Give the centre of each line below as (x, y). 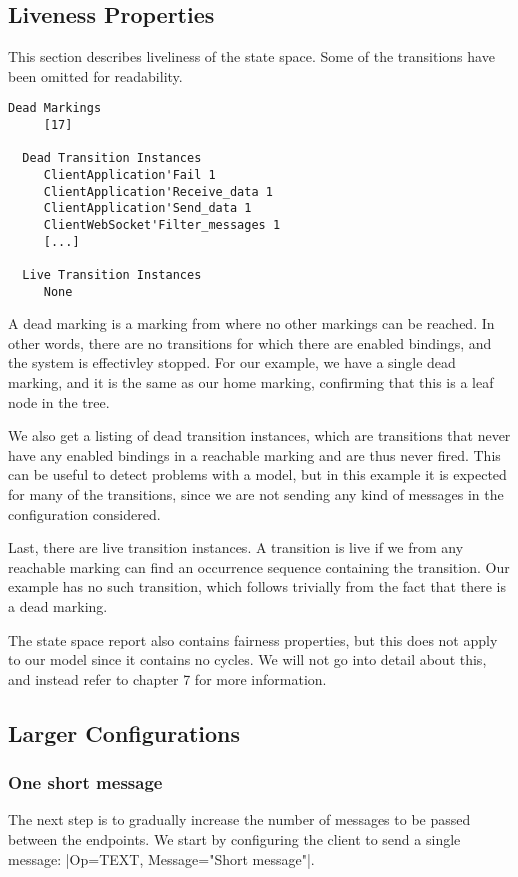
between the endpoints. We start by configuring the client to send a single (234, 838)
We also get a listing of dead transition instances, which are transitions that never (259, 435)
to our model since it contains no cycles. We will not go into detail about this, (247, 659)
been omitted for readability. (95, 75)
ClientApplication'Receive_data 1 (158, 191)
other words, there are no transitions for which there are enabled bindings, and (250, 342)
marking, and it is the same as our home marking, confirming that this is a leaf (251, 382)
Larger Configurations (124, 732)
